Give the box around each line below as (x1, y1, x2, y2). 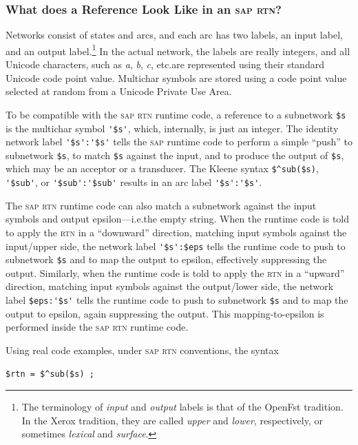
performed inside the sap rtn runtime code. (6, 320, 189, 334)
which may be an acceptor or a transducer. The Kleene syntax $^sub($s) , (6, 161, 319, 176)
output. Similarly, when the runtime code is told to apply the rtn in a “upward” (6, 265, 345, 280)
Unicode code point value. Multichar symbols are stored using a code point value (6, 70, 347, 85)
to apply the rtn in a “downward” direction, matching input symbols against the (6, 225, 347, 239)
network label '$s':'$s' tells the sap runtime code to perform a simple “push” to (6, 134, 352, 149)
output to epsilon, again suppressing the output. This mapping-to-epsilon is (6, 306, 324, 320)
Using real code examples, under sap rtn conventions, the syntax (6, 342, 279, 357)
